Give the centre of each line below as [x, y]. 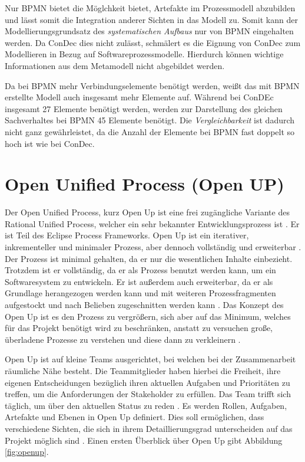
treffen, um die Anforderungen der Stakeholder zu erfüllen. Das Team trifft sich [148, 394]
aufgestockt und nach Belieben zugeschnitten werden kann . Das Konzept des [144, 304]
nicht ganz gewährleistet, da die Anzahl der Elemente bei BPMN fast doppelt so [150, 131]
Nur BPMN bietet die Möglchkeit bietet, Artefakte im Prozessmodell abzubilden [150, 8]
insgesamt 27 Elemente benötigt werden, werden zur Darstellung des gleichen [144, 108]
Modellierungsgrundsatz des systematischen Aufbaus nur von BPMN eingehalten [149, 31]
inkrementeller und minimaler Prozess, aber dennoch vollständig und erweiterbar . [153, 247]
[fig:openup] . [27, 452]
